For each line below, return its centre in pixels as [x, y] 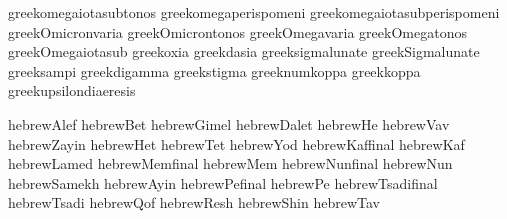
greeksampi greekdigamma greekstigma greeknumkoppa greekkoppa [214, 70]
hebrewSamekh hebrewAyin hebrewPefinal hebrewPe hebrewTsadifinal [223, 182]
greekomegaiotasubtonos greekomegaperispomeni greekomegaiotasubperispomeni [254, 12]
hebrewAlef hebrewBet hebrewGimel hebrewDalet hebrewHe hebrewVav [229, 123]
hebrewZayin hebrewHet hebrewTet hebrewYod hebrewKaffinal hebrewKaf [236, 143]
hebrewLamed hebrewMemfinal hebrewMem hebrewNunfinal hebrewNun [230, 163]
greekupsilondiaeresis [72, 90]
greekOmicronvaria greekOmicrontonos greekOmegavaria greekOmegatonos [237, 31]
